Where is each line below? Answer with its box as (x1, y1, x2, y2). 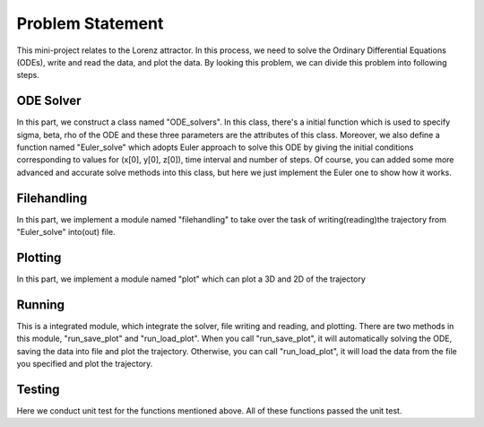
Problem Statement (16, 13, 164, 33)
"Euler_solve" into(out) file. (16, 227, 116, 238)
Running (16, 297, 65, 312)
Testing (16, 381, 60, 396)
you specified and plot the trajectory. (16, 359, 153, 370)
